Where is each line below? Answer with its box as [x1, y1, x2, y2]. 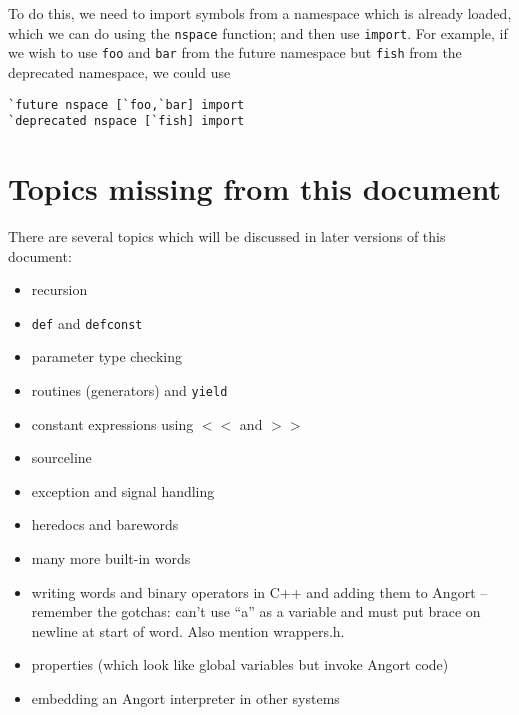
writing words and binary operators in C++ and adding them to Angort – [31, 581, 488, 602]
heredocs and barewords [31, 514, 179, 535]
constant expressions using [31, 413, 194, 434]
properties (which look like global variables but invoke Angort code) [31, 654, 449, 675]
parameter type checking [31, 346, 182, 367]
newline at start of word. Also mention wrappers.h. [31, 620, 345, 641]
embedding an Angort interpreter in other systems [31, 687, 340, 708]
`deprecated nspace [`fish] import [8, 114, 245, 129]
